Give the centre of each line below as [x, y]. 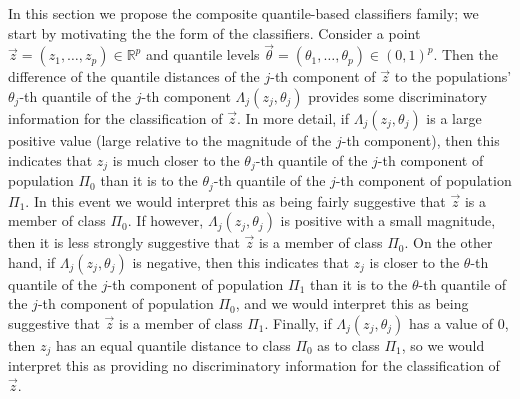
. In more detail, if [293, 118]
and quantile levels [202, 54]
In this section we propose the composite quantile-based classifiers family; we [243, 13]
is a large [454, 118]
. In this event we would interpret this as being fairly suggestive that [235, 200]
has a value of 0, [458, 322]
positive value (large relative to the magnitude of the [170, 140]
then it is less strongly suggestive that [124, 242]
